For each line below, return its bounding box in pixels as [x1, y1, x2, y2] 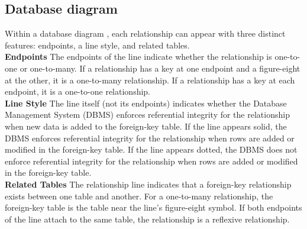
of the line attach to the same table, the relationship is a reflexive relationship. [5, 212, 290, 225]
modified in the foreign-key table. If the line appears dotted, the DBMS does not [5, 143, 298, 156]
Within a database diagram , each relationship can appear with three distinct [5, 27, 286, 40]
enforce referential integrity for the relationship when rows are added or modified [5, 154, 298, 167]
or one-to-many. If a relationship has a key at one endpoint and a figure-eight [20, 62, 300, 74]
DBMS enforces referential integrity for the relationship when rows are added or [5, 131, 295, 144]
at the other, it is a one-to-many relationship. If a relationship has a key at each [5, 73, 295, 86]
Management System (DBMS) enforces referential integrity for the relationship [5, 108, 290, 121]
